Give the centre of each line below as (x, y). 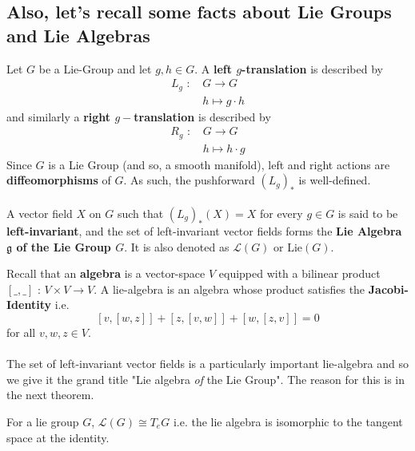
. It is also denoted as (177, 246)
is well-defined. (335, 180)
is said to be (368, 213)
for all (21, 332)
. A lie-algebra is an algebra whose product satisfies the (229, 289)
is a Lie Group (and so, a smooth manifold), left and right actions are (219, 164)
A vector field (40, 213)
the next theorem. (50, 395)
